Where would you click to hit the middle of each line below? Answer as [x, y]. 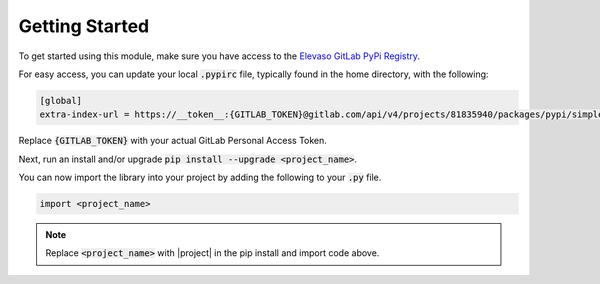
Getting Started [84, 26]
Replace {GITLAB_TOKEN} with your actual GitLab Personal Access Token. [172, 141]
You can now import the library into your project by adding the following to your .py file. [200, 177]
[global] [61, 100]
